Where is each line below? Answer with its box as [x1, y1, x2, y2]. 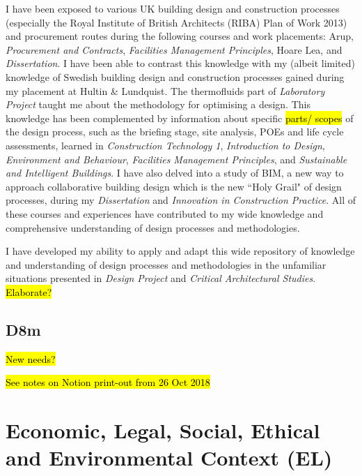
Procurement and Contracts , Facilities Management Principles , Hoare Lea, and [6, 42, 343, 57]
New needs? [6, 351, 56, 366]
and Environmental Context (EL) [6, 443, 333, 472]
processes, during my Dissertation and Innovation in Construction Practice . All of [6, 193, 356, 207]
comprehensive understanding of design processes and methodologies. [6, 220, 300, 235]
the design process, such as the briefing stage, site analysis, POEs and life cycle [6, 124, 344, 139]
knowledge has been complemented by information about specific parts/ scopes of [6, 110, 354, 125]
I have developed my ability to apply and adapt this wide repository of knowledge [6, 244, 355, 258]
